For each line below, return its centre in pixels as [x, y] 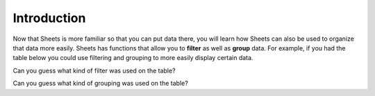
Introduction [49, 18]
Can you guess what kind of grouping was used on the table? [101, 84]
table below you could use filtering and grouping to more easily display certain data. [133, 58]
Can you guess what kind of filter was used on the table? [94, 70]
